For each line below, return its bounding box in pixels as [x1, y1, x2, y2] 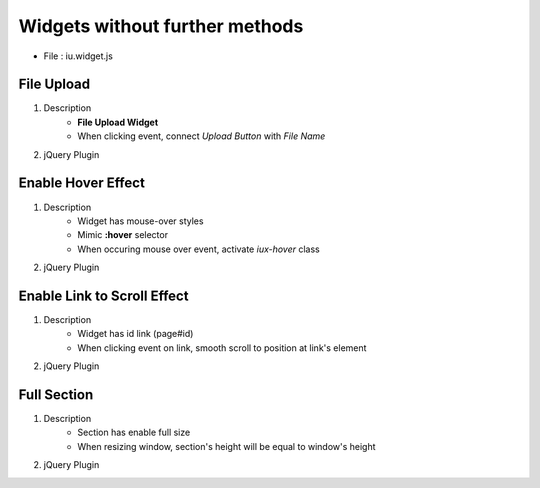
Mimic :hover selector [77, 229, 169, 241]
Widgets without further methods [18, 15, 304, 37]
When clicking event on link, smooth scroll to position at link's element [77, 341, 367, 354]
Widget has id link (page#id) [77, 328, 194, 340]
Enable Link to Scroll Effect [18, 287, 189, 304]
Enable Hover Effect [18, 175, 145, 192]
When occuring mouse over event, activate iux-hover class [77, 243, 320, 255]
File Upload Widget [77, 116, 159, 128]
